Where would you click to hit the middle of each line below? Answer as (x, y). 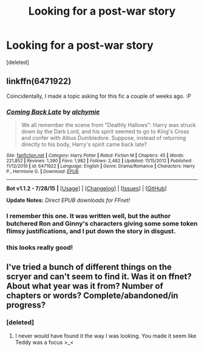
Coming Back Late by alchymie (53, 112)
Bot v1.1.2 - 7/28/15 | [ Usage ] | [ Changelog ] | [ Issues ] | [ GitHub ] (87, 188)
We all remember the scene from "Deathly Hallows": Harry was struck (108, 125)
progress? (26, 305)
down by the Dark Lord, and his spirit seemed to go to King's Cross (105, 131)
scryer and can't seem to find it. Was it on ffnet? (99, 277)
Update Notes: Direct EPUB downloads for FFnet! (68, 200)
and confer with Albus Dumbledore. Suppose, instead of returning (104, 138)
